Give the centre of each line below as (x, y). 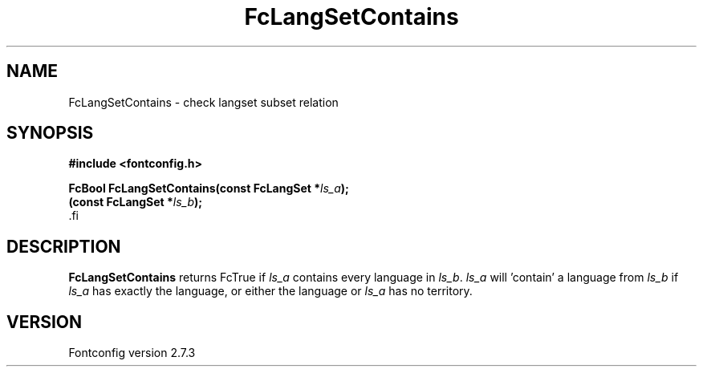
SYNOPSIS (50, 133)
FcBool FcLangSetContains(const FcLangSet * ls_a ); (209, 189)
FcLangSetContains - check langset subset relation (203, 102)
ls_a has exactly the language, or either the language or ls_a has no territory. (270, 291)
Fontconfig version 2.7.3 (132, 353)
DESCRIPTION (64, 246)
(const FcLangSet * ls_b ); (136, 202)
